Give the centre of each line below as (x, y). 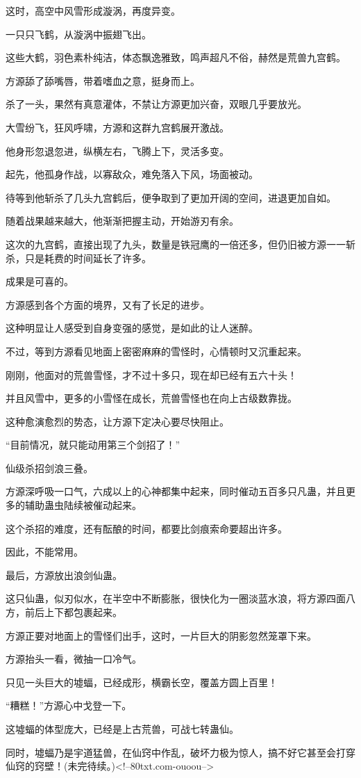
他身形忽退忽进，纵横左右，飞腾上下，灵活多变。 (117, 151)
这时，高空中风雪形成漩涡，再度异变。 (93, 10)
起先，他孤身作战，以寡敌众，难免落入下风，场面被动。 (132, 174)
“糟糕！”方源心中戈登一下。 (69, 705)
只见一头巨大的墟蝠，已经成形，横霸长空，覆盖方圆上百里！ (142, 682)
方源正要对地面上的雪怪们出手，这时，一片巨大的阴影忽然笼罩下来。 (161, 635)
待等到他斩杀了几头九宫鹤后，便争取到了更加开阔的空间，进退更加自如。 (171, 197)
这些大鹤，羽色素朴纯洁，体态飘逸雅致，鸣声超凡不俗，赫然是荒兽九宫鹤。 (176, 57)
